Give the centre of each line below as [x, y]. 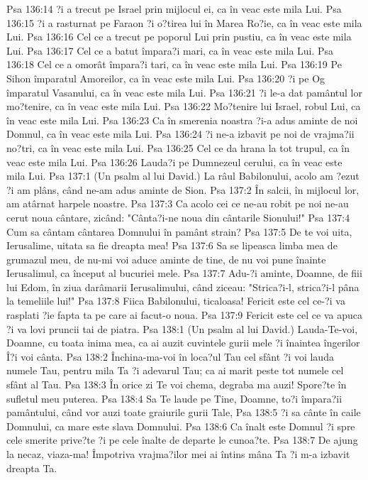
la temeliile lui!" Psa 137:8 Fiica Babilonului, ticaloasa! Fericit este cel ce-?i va [176, 301]
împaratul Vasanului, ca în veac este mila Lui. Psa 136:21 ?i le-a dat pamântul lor [184, 92]
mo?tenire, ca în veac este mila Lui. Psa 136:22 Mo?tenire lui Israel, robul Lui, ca [184, 106]
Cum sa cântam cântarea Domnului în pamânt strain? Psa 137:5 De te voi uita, [179, 231]
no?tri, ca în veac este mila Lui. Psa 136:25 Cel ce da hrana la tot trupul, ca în [178, 147]
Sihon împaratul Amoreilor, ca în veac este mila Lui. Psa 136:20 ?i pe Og [166, 78]
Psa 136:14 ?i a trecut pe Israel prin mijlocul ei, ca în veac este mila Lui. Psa [174, 9]
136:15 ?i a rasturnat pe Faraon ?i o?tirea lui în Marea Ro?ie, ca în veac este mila [184, 22]
